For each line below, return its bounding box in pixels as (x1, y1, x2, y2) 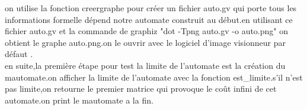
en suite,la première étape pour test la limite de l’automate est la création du (5, 59, 286, 71)
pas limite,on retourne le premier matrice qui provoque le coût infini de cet (5, 82, 277, 95)
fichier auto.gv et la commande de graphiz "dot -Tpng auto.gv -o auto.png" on (5, 25, 289, 37)
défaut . (5, 48, 33, 60)
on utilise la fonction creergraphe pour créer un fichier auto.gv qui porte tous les (5, 2, 297, 14)
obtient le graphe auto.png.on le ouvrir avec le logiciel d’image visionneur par (5, 36, 286, 48)
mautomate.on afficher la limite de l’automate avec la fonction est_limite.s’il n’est (5, 71, 303, 83)
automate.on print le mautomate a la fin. (5, 94, 153, 106)
